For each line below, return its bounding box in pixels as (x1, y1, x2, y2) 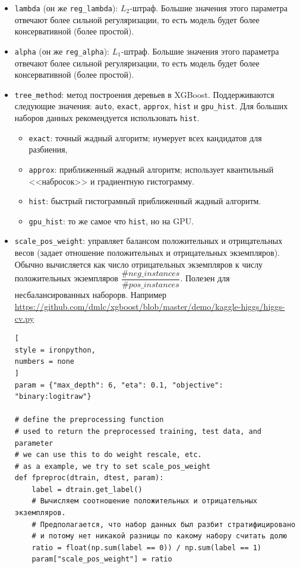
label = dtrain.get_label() (31, 485, 143, 494)
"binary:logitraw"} (14, 392, 91, 401)
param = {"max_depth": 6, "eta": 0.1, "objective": (14, 380, 223, 389)
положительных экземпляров (14, 272, 118, 284)
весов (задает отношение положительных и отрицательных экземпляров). (14, 246, 280, 259)
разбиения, (29, 143, 68, 156)
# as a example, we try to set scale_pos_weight (14, 462, 211, 471)
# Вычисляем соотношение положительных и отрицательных (31, 497, 257, 506)
